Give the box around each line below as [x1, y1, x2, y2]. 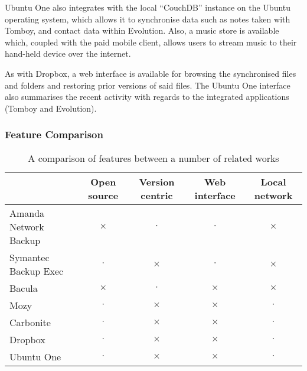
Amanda [9, 206, 45, 220]
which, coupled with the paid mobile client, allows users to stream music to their [5, 35, 297, 48]
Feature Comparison [5, 127, 103, 142]
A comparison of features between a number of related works [28, 151, 279, 165]
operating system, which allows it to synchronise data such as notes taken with [5, 12, 290, 25]
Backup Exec [9, 263, 64, 278]
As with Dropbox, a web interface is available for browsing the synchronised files [5, 67, 296, 79]
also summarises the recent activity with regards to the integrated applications [5, 90, 289, 103]
